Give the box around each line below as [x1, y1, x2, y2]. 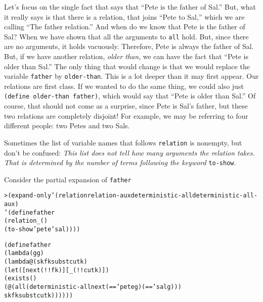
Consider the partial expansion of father [4, 174, 131, 184]
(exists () [4, 275, 37, 282]
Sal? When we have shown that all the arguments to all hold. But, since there [4, 31, 249, 41]
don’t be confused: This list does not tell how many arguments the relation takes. [4, 147, 255, 158]
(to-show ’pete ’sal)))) [4, 226, 80, 233]
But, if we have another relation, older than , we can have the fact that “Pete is [4, 51, 248, 62]
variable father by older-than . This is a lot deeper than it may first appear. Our [4, 71, 259, 81]
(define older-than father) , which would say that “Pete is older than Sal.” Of [4, 90, 256, 101]
